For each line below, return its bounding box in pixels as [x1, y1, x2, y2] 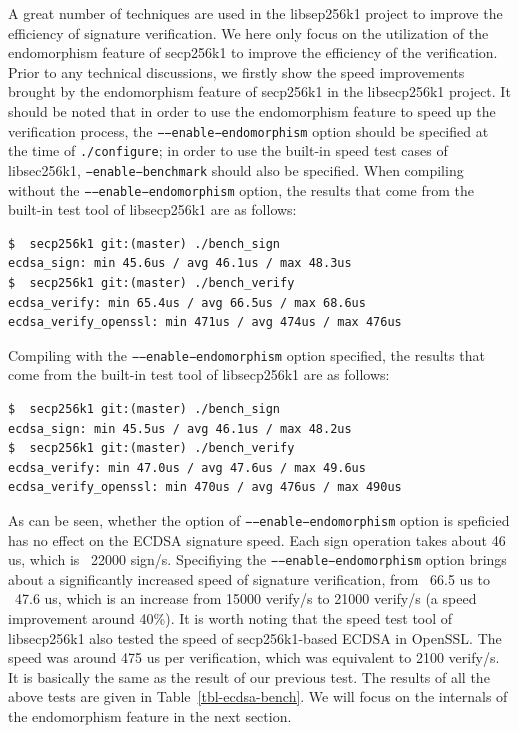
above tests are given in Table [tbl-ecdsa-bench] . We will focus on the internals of [8, 686, 508, 707]
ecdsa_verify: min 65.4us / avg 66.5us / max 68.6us [8, 295, 366, 310]
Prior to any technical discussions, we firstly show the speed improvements [8, 61, 465, 82]
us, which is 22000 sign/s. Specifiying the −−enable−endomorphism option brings [8, 549, 507, 570]
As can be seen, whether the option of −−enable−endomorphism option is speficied [8, 509, 510, 530]
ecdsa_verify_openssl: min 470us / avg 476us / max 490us [8, 480, 402, 495]
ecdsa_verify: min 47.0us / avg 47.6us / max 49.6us [8, 460, 366, 475]
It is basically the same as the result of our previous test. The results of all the [8, 666, 490, 687]
